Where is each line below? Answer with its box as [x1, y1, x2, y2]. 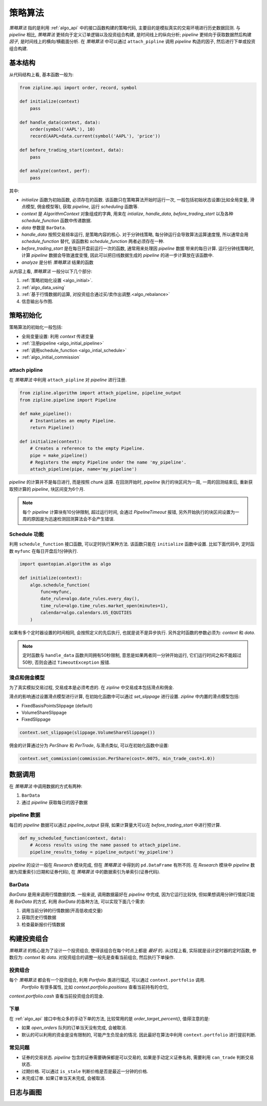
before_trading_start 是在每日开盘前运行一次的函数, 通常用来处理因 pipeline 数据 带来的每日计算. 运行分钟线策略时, [21, 245, 255, 251]
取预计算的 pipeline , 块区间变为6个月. [9, 486, 85, 492]
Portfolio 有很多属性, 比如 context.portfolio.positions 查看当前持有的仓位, [21, 984, 169, 990]
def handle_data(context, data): [19, 119, 101, 125]
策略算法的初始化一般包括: [9, 324, 63, 330]
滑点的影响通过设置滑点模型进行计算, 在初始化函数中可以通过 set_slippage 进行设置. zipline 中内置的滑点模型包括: [9, 694, 240, 699]
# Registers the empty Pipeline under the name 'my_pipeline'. [30, 460, 187, 466]
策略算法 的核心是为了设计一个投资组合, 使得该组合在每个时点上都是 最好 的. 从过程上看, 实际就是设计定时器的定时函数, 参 [9, 947, 257, 953]
